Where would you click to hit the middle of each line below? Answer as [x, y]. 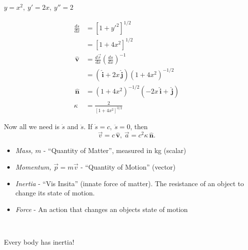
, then [139, 126]
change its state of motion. [55, 193]
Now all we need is [32, 126]
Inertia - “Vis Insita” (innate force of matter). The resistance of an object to [130, 183]
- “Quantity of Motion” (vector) [128, 167]
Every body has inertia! [39, 242]
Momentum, [33, 167]
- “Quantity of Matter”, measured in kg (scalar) [115, 150]
